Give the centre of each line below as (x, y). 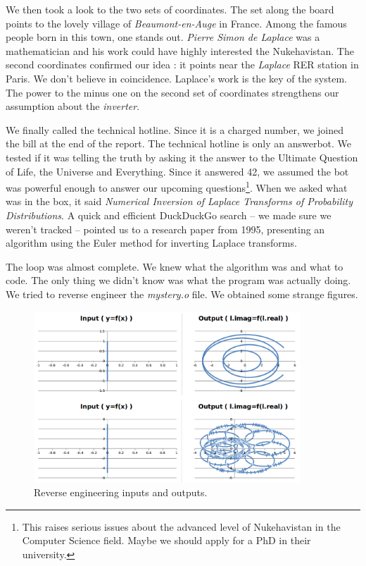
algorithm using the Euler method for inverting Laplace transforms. (151, 243)
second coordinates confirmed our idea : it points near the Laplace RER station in (182, 64)
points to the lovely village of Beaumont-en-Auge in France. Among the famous (176, 23)
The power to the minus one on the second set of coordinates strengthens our (172, 92)
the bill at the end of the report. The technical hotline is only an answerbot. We (179, 143)
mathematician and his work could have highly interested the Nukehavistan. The (180, 50)
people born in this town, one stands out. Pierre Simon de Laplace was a (163, 37)
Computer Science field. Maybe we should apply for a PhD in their (166, 540)
